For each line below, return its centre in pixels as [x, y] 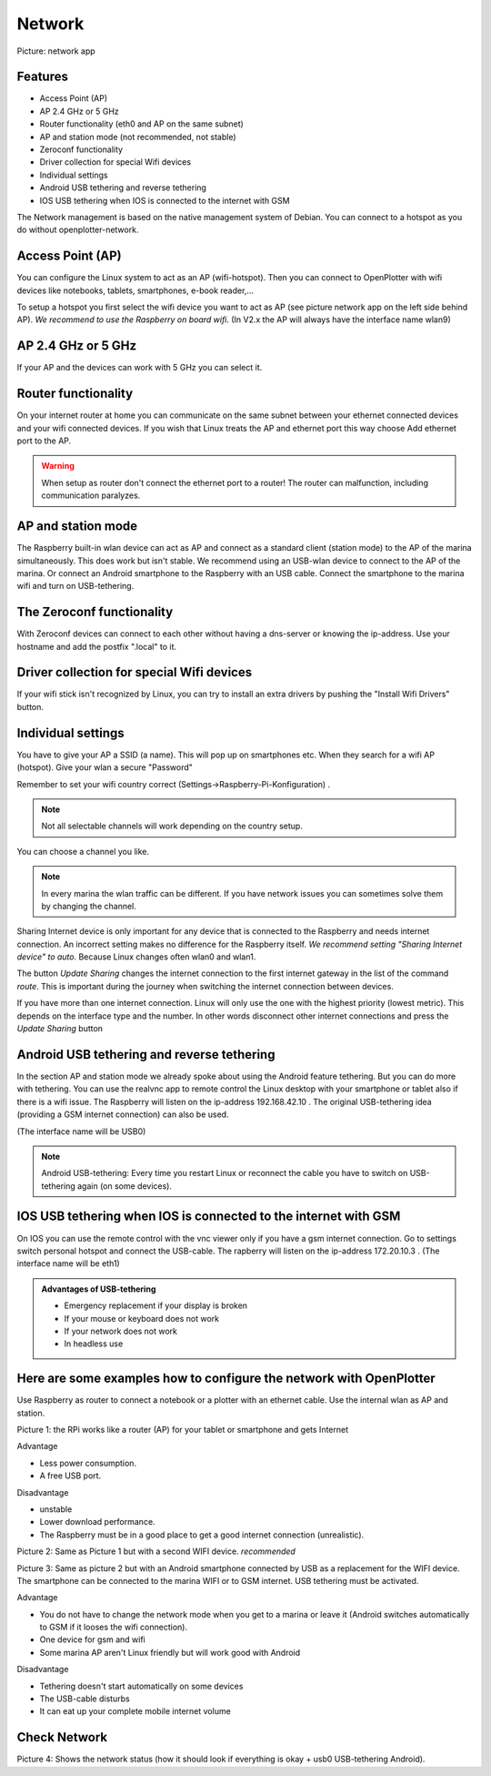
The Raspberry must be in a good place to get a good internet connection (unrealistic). [202, 1535]
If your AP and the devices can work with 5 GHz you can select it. [140, 368]
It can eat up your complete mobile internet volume [135, 1711]
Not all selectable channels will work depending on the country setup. [172, 826]
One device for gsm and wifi [92, 1639]
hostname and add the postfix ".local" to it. [97, 646]
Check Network [62, 1737]
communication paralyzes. [91, 495]
